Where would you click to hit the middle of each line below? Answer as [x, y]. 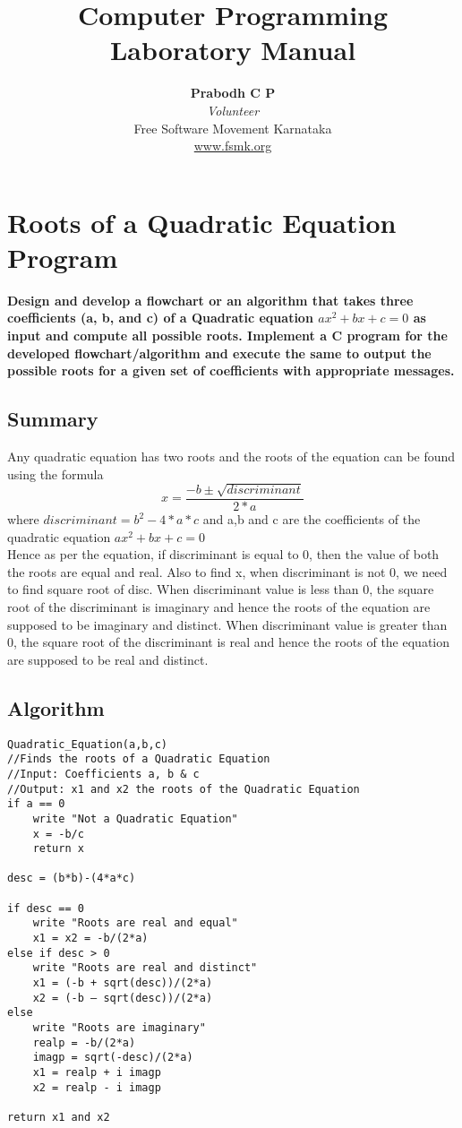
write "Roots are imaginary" [119, 1028]
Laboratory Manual [233, 50]
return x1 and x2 [59, 1117]
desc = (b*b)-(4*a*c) [72, 878]
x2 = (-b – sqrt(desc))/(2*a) [123, 998]
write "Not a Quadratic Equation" [135, 818]
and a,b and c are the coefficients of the [312, 519]
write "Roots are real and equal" [135, 923]
